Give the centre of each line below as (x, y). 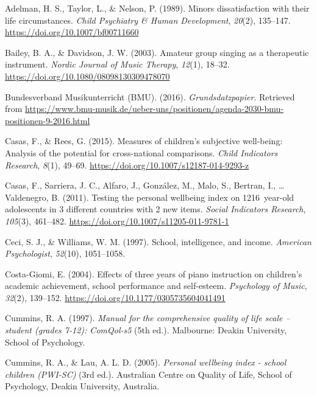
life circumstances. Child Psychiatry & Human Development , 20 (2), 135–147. (148, 20)
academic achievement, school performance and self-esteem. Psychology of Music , (156, 286)
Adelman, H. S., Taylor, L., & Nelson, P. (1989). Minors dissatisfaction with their (157, 8)
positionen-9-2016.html (48, 120)
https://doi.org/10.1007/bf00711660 (72, 32)
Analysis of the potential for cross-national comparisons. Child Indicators (141, 152)
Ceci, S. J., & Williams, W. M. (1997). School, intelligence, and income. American (158, 241)
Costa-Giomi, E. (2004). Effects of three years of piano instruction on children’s (154, 273)
